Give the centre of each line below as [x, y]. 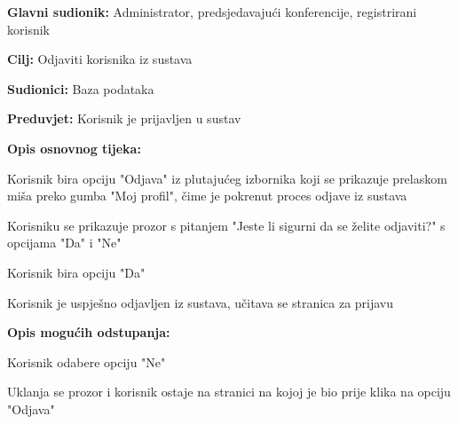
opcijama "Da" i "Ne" [64, 243]
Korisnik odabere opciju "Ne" [87, 361]
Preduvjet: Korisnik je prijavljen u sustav [124, 118]
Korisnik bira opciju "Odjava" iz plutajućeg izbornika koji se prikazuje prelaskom [227, 178]
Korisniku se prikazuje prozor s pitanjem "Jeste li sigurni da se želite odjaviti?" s [226, 225]
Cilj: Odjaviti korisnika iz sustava [100, 59]
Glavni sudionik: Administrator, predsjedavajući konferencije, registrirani [212, 12]
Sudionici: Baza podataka [81, 88]
